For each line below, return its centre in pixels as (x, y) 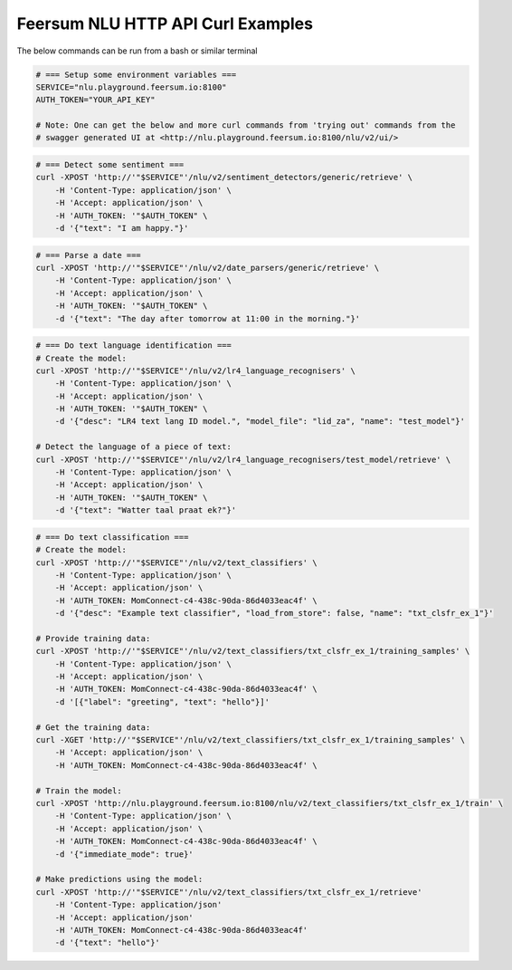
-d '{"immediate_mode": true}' (124, 854)
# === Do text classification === (112, 537)
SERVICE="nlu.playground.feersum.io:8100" (131, 87)
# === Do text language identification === (134, 346)
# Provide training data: (93, 638)
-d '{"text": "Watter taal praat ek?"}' (146, 510)
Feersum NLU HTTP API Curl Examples (165, 24)
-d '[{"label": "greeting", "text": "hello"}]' (162, 701)
